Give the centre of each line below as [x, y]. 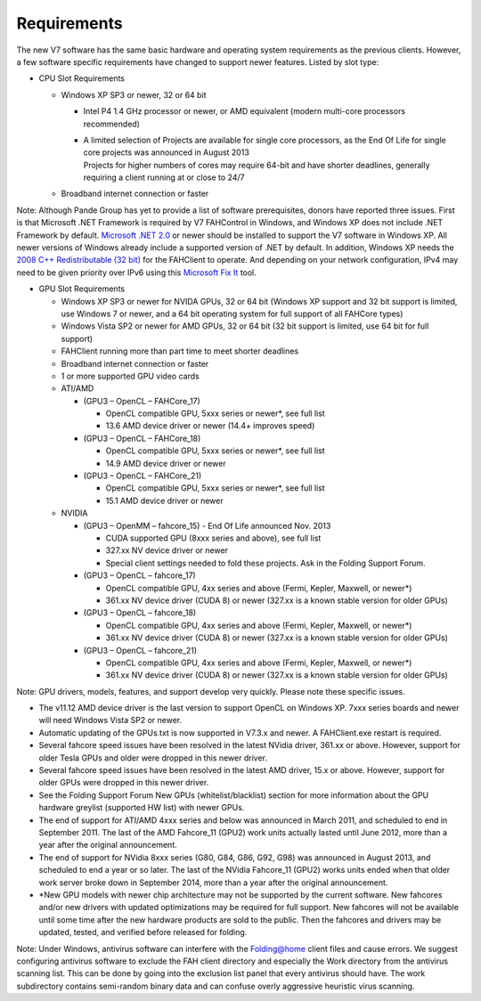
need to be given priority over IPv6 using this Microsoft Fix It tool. [137, 273]
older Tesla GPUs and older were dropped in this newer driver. [153, 758]
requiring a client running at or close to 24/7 [164, 177]
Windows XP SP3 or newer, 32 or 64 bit [134, 94]
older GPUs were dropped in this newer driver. [124, 783]
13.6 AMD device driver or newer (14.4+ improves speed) [210, 426]
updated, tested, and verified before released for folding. [143, 932]
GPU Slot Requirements [82, 289]
